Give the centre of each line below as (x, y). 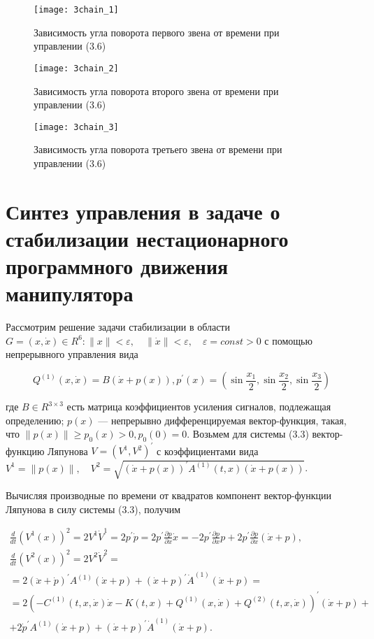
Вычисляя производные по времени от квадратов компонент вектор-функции (169, 495)
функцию (25, 451)
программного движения (117, 266)
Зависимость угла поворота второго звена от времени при (156, 91)
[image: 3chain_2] (76, 68)
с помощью (288, 340)
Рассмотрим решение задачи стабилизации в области (118, 327)
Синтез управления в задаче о (143, 211)
